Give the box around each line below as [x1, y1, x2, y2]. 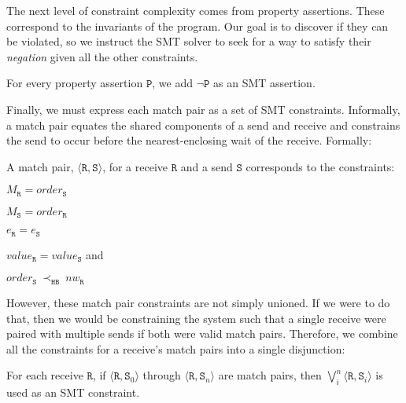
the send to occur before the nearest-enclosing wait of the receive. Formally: [6, 132, 372, 148]
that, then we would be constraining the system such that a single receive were [6, 310, 386, 326]
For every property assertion [6, 75, 143, 91]
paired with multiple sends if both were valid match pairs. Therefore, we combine [6, 325, 398, 342]
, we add [152, 75, 193, 91]
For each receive [6, 367, 83, 383]
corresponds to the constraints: [245, 158, 395, 174]
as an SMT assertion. [213, 75, 316, 91]
